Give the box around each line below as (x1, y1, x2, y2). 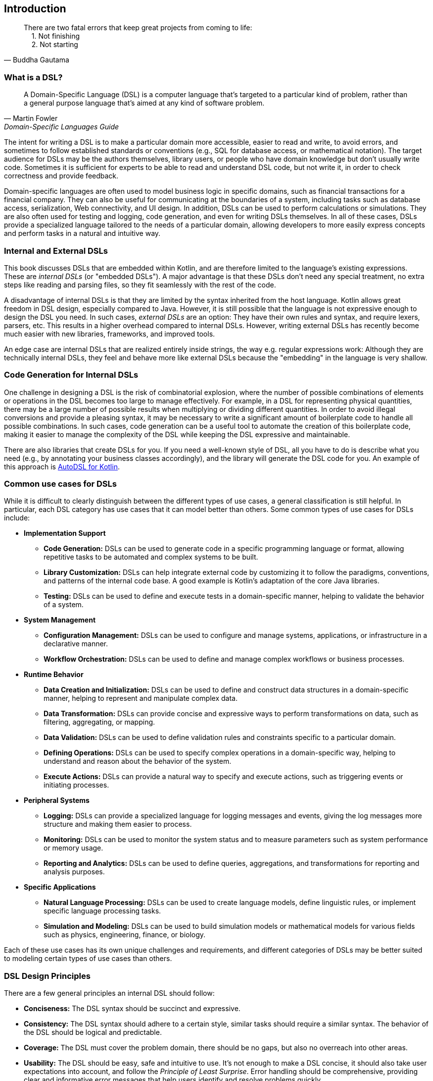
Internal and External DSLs (4, 245, 108, 256)
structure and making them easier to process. (44, 820, 192, 829)
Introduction (4, 2, 66, 15)
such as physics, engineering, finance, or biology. (44, 930, 206, 939)
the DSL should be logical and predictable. (24, 1028, 162, 1037)
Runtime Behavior (24, 670, 84, 679)
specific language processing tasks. (44, 907, 161, 915)
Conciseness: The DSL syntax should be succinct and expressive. (24, 1004, 241, 1013)
